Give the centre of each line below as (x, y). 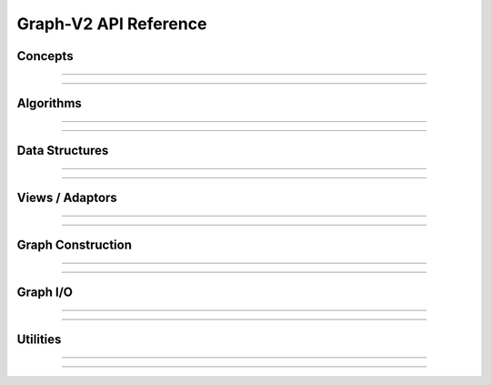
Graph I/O (45, 293)
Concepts (45, 56)
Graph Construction (74, 245)
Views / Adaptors (67, 198)
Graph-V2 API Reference (112, 24)
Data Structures (63, 151)
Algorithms (49, 103)
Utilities (39, 340)
